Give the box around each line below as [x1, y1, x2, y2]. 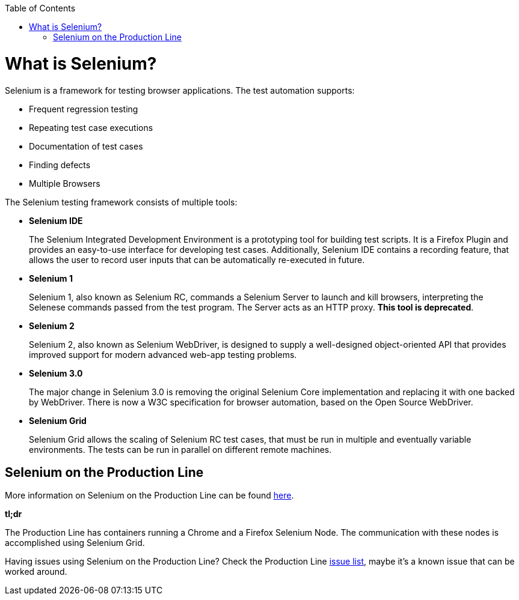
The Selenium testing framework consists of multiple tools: [5, 196, 238, 207]
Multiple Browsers [29, 178, 100, 189]
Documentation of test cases [29, 141, 143, 151]
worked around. [5, 566, 67, 577]
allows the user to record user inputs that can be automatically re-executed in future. [29, 254, 365, 265]
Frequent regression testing [29, 103, 138, 114]
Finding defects [29, 159, 91, 170]
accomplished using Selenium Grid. [5, 538, 145, 548]
